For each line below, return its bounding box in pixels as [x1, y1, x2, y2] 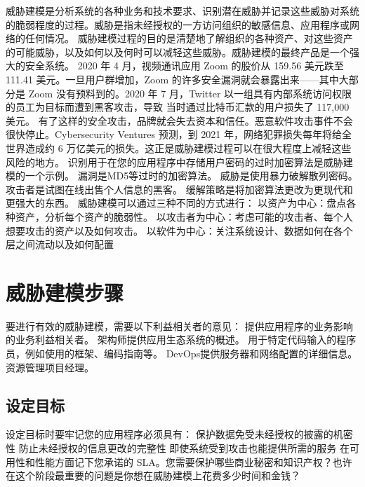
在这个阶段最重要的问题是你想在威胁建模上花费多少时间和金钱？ [6, 468, 300, 483]
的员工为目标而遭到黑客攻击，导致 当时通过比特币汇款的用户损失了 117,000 [6, 100, 350, 114]
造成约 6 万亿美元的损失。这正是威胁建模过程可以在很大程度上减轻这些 [25, 140, 352, 155]
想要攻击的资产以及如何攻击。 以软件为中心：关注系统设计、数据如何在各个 [6, 223, 353, 238]
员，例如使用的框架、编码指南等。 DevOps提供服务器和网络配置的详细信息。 [6, 346, 358, 360]
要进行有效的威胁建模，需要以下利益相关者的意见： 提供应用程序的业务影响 [6, 318, 353, 333]
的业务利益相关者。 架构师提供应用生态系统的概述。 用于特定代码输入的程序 [6, 332, 357, 347]
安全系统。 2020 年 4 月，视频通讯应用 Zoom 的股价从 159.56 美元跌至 [25, 58, 344, 73]
